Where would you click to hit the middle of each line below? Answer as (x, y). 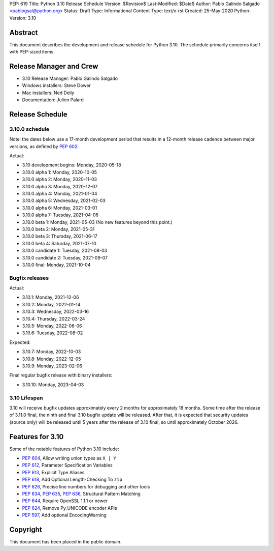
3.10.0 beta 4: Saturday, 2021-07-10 (59, 243)
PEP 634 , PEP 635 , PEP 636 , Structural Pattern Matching (81, 494)
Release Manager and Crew (54, 66)
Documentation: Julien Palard (53, 100)
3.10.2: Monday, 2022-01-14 (51, 304)
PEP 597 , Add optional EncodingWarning (64, 515)
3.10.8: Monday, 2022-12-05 (52, 359)
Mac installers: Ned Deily (48, 93)
